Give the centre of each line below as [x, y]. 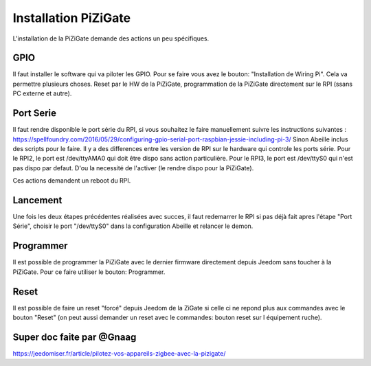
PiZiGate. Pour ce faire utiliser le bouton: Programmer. [89, 272]
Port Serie [35, 113]
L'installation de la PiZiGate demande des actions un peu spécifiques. [111, 38]
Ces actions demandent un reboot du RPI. [72, 181]
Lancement [37, 200]
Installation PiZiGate [71, 18]
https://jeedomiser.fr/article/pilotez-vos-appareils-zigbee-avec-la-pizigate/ [119, 353]
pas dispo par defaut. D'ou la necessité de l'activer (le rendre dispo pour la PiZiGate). [133, 168]
